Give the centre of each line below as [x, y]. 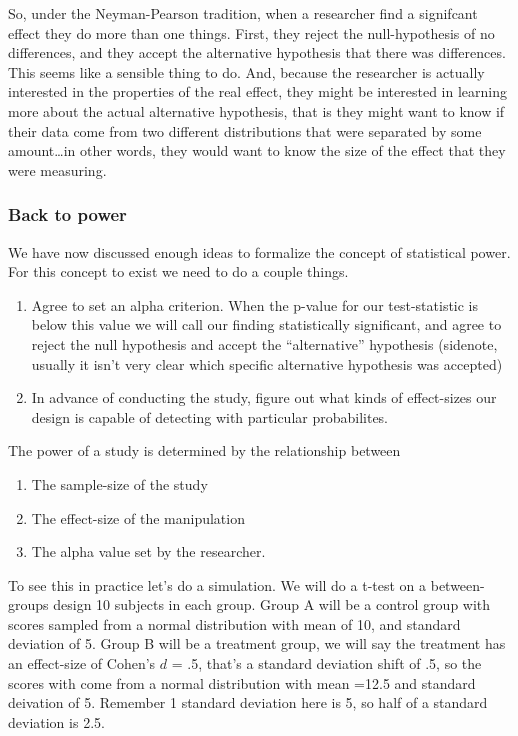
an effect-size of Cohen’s [82, 663]
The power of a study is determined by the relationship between [204, 450]
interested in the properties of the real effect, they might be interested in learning [257, 91]
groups [28, 604]
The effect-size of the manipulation [138, 517]
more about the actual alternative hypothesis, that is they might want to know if [256, 110]
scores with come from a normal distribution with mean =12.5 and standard [242, 682]
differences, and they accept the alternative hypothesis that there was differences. [257, 52]
